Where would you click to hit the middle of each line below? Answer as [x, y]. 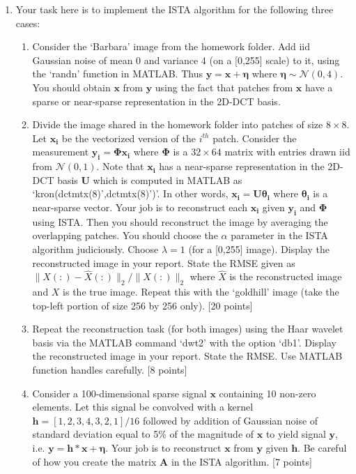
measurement [61, 152]
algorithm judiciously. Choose [95, 249]
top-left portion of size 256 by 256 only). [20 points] [142, 305]
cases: [28, 23]
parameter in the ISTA [279, 235]
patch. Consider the [255, 138]
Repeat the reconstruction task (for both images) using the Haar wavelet [188, 329]
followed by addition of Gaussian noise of [230, 420]
